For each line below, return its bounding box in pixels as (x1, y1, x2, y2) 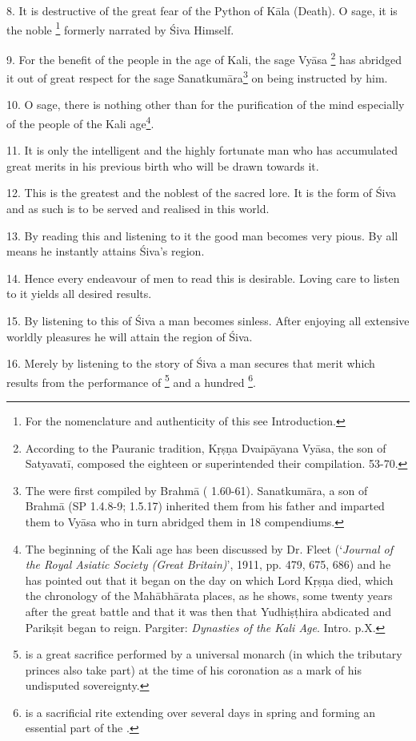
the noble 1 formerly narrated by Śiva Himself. (6, 18, 234, 38)
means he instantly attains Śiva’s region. (6, 243, 205, 260)
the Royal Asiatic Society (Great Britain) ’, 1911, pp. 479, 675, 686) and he (25, 556, 391, 573)
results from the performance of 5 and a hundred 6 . (6, 371, 256, 390)
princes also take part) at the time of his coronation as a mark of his (25, 661, 362, 678)
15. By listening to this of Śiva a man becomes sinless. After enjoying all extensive (6, 312, 410, 328)
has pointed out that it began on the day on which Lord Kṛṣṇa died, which (25, 571, 394, 588)
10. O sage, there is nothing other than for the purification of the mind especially (6, 96, 405, 113)
